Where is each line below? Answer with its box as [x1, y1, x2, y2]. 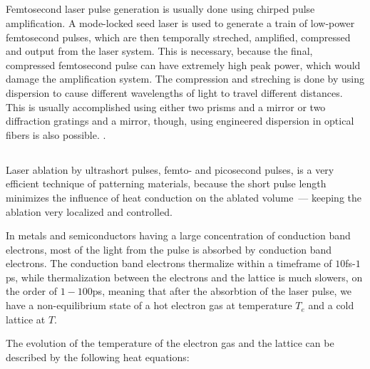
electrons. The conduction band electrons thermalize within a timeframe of [6, 256, 332, 271]
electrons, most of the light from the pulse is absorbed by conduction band [6, 241, 332, 256]
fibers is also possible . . [6, 127, 106, 142]
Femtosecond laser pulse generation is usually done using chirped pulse [6, 1, 315, 16]
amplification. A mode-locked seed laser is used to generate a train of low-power [6, 15, 355, 30]
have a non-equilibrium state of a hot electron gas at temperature [6, 298, 292, 313]
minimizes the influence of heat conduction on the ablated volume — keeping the [6, 189, 362, 204]
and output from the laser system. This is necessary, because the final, [6, 43, 313, 58]
